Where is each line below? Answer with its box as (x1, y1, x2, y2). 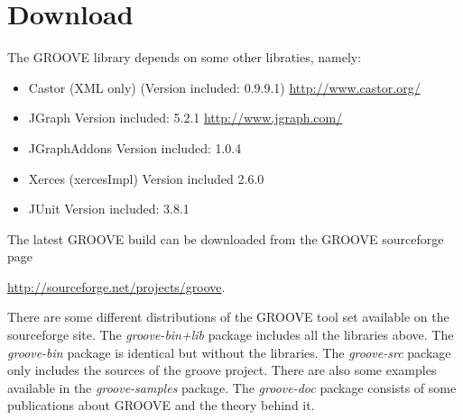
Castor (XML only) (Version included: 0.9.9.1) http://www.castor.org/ (28, 78, 421, 96)
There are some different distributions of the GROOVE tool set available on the (7, 307, 449, 326)
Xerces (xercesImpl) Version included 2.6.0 (28, 169, 264, 187)
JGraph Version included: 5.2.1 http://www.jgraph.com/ (28, 108, 343, 127)
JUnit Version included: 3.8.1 (28, 199, 190, 218)
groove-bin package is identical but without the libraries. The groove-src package (7, 342, 451, 361)
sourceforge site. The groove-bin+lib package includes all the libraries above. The (7, 325, 454, 344)
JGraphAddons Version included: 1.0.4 (28, 138, 242, 157)
